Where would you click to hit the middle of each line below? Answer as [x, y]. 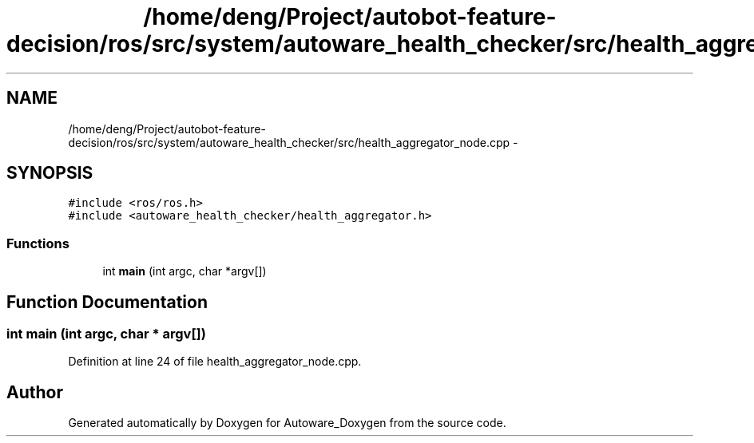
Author [35, 392]
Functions [38, 243]
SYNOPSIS [50, 173]
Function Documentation [107, 302]
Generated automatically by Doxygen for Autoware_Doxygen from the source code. [287, 423]
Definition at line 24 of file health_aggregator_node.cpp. [215, 362]
